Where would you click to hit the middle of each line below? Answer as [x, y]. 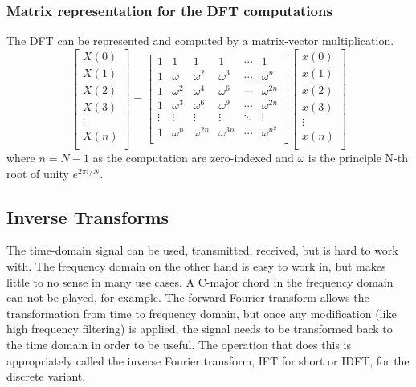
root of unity [38, 173]
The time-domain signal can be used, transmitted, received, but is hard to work [202, 250]
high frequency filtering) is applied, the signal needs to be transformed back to [200, 329]
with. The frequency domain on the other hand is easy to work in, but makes [196, 266]
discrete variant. [46, 376]
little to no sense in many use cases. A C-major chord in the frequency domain [200, 281]
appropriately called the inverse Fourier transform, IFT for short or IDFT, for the [208, 360]
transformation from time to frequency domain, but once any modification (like [202, 313]
